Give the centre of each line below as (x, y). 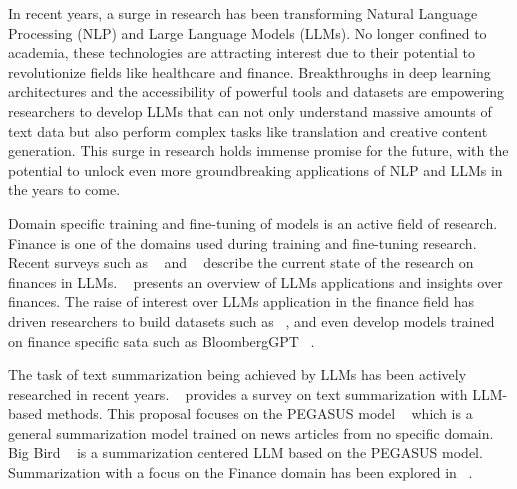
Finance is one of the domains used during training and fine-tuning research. (242, 242)
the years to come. (64, 189)
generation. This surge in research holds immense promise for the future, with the (258, 150)
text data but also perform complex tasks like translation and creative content (248, 130)
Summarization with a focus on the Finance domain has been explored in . (240, 472)
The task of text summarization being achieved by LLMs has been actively (237, 374)
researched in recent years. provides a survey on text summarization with (238, 393)
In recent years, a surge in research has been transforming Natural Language (243, 13)
